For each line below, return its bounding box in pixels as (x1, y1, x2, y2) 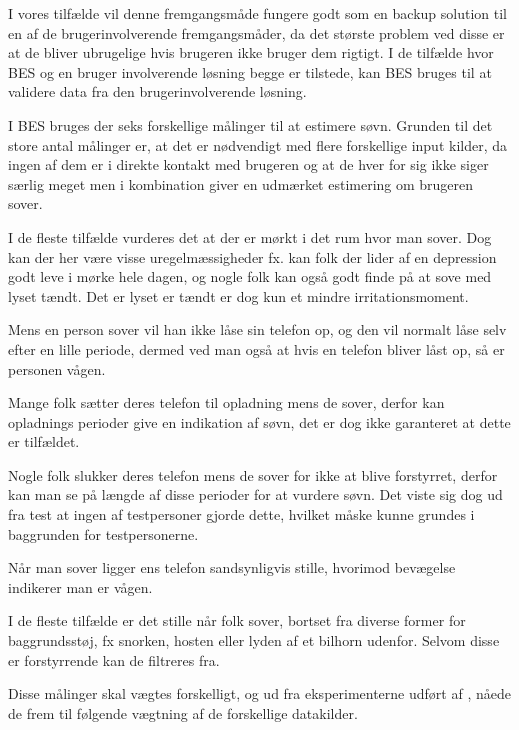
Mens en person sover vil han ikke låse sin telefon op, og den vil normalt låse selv (8, 319, 507, 340)
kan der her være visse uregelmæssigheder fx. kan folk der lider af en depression (8, 246, 497, 267)
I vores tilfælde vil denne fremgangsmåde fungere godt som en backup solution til (8, 3, 507, 23)
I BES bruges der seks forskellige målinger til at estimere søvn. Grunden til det (8, 114, 493, 135)
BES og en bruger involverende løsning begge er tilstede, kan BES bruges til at (8, 61, 492, 82)
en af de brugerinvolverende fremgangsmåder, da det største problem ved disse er (8, 22, 505, 43)
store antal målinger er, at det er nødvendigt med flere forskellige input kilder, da (8, 134, 507, 155)
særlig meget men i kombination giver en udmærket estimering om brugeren (8, 173, 474, 194)
